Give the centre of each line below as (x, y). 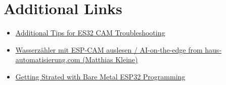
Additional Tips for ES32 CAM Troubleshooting (90, 33)
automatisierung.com (48, 59)
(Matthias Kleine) (110, 59)
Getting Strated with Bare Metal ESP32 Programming (100, 76)
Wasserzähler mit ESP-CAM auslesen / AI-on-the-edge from (109, 49)
